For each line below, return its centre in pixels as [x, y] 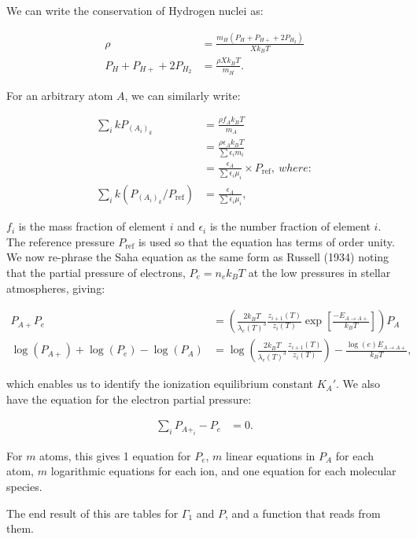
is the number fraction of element [290, 226]
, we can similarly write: [183, 95]
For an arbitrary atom [60, 95]
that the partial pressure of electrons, [96, 272]
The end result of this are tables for [92, 513]
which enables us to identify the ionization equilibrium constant [160, 384]
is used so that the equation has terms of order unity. [266, 241]
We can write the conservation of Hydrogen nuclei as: [135, 10]
